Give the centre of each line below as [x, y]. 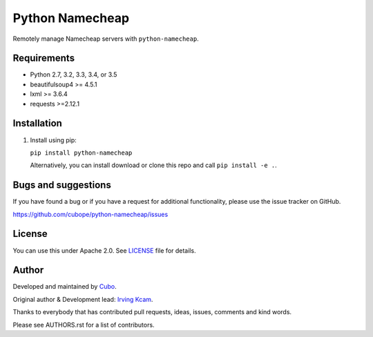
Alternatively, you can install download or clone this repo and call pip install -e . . [154, 165]
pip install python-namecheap [81, 153]
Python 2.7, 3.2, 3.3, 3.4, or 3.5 [74, 75]
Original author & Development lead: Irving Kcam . [83, 299]
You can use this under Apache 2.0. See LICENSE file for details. [104, 250]
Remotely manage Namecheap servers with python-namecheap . [106, 39]
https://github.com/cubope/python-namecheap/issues [90, 214]
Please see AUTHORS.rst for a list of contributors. [84, 325]
